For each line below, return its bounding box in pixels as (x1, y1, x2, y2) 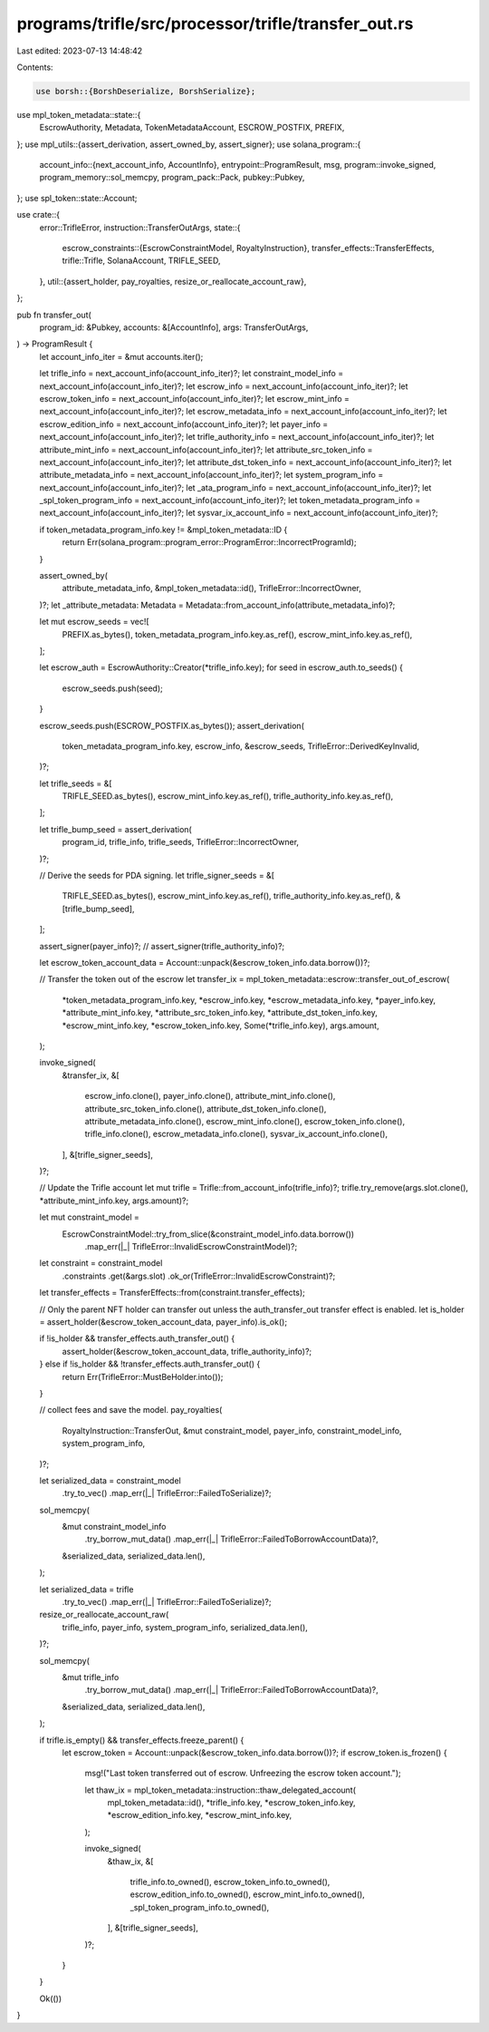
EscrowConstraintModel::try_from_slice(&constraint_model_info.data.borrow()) (62, 1229, 355, 1240)
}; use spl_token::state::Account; (16, 192, 138, 203)
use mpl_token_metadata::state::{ (16, 109, 141, 120)
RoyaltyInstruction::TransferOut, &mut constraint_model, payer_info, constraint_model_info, (62, 1424, 402, 1436)
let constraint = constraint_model (39, 1258, 163, 1269)
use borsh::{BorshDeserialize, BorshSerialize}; (35, 86, 256, 96)
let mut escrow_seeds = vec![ (39, 617, 149, 627)
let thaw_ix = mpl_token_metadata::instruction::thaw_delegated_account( (84, 1784, 357, 1795)
